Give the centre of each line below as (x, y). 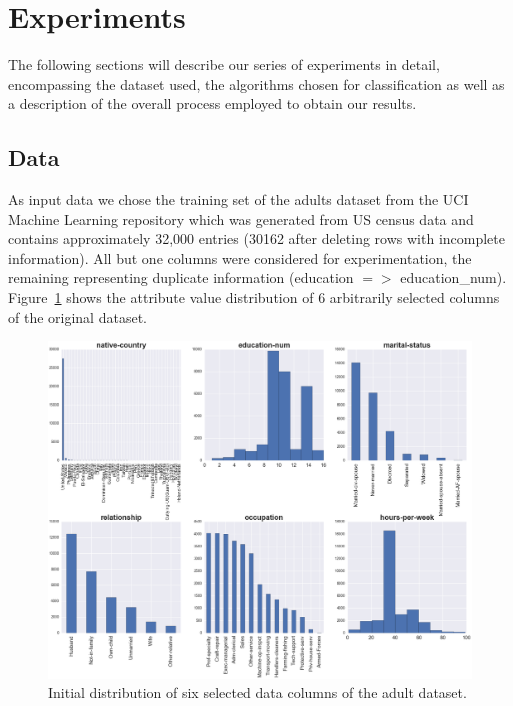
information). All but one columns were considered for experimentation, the (240, 257)
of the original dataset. (77, 316)
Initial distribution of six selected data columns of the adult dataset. (257, 692)
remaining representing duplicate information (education (181, 277)
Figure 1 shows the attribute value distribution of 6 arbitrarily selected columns (254, 297)
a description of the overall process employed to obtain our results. (212, 103)
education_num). (453, 277)
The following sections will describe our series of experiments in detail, (224, 64)
